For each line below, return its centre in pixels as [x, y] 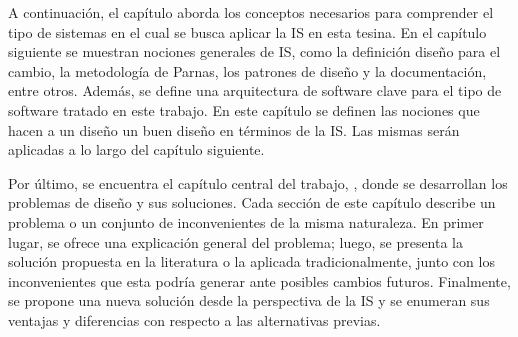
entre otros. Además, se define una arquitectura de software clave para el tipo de [255, 90]
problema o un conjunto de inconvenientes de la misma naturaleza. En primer [246, 221]
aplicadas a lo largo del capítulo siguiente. [136, 149]
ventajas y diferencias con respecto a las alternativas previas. [194, 319]
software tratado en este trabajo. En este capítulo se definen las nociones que [244, 109]
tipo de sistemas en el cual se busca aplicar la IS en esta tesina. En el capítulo [247, 31]
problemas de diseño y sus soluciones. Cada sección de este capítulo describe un [252, 202]
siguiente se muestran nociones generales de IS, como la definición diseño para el [254, 51]
